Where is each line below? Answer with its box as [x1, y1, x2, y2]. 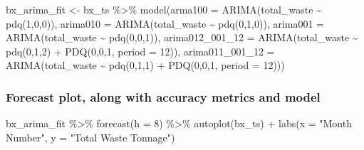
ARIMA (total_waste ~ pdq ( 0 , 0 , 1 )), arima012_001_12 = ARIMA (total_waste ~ [6, 30, 358, 45]
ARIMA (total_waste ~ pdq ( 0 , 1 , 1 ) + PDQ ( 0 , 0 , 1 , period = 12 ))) [6, 58, 285, 73]
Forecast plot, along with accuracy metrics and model [6, 87, 321, 105]
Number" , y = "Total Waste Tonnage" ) [6, 129, 175, 144]
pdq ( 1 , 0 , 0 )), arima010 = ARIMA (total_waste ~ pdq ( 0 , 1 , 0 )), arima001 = [6, 16, 325, 31]
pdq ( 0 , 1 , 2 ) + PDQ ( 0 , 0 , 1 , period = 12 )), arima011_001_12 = [6, 43, 275, 58]
